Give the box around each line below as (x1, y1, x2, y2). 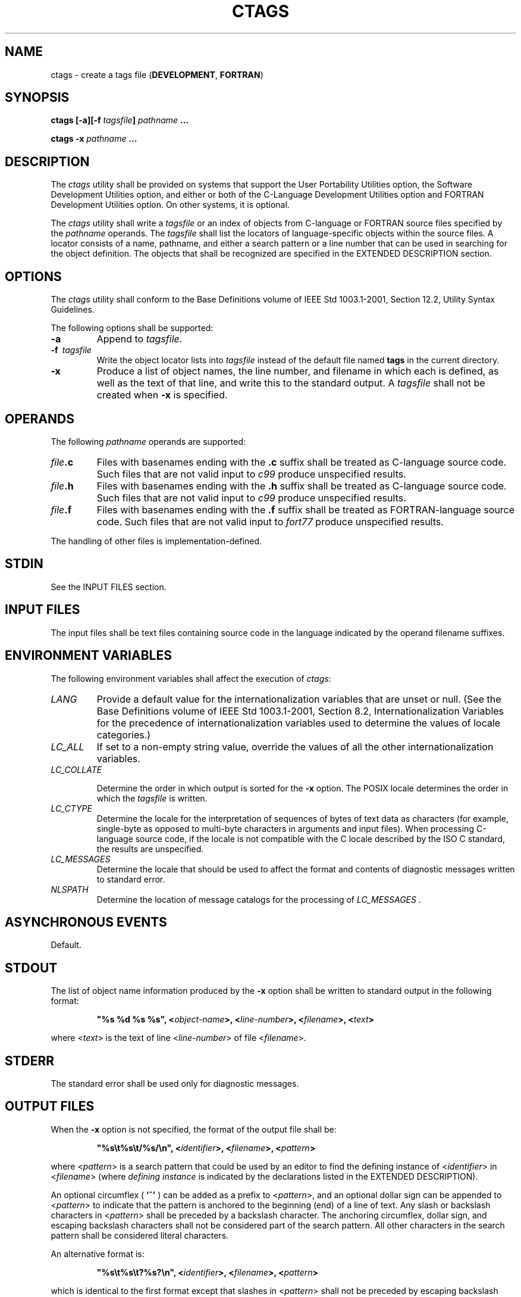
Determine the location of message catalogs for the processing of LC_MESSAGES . (96, 894, 421, 905)
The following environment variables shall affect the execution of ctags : (51, 673, 331, 684)
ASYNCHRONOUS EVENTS (5, 914, 167, 930)
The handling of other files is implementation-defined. (51, 535, 262, 546)
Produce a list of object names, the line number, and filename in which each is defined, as (96, 365, 499, 378)
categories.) (96, 728, 151, 741)
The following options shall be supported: (51, 323, 214, 333)
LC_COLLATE (51, 764, 102, 775)
